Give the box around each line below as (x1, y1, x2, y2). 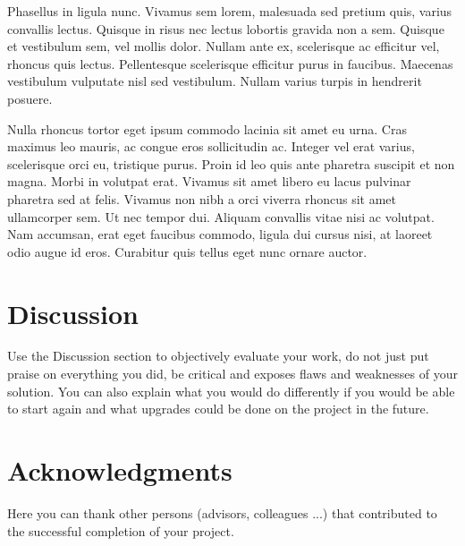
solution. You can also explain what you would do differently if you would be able (7, 381, 455, 400)
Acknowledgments (7, 452, 232, 488)
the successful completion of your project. (7, 521, 234, 540)
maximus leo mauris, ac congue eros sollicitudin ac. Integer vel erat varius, (7, 137, 415, 156)
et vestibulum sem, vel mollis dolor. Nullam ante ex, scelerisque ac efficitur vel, (7, 37, 440, 55)
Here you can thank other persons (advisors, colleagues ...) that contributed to (7, 503, 437, 522)
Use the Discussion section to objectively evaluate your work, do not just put (7, 346, 429, 365)
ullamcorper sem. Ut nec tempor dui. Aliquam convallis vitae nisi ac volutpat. (7, 207, 435, 226)
